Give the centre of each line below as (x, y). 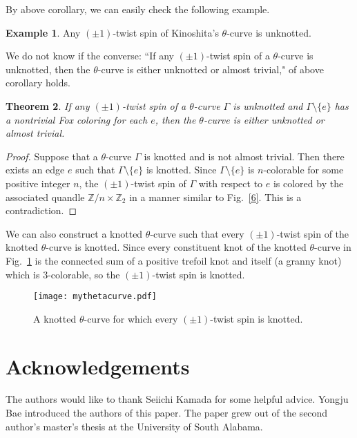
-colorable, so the (84, 274)
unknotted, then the (48, 69)
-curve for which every (131, 318)
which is (23, 274)
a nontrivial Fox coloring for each (77, 119)
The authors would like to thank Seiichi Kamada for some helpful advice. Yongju (177, 399)
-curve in (333, 247)
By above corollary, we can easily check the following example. (138, 9)
